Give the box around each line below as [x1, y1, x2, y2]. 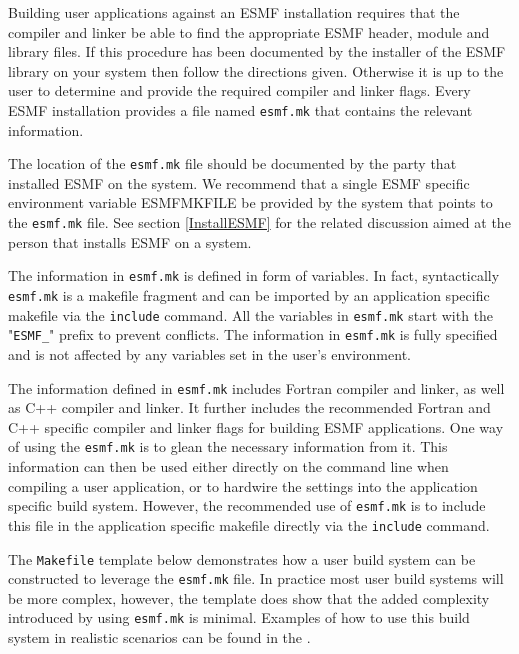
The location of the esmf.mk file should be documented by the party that [8, 153, 457, 174]
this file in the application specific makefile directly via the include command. [8, 514, 490, 535]
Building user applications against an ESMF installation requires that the [8, 2, 460, 22]
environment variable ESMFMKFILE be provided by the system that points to [8, 192, 493, 213]
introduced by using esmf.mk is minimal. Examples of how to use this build [8, 607, 470, 628]
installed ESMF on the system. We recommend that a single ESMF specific [8, 172, 470, 193]
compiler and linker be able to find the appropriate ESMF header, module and [8, 21, 490, 42]
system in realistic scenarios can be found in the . [8, 627, 311, 648]
